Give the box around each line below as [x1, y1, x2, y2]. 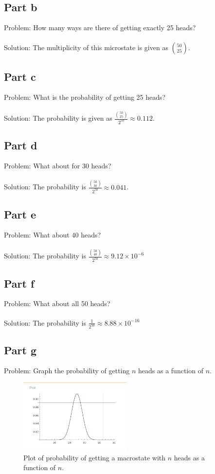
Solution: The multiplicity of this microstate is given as [4, 42, 168, 53]
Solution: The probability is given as [4, 113, 112, 123]
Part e [4, 206, 36, 221]
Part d [4, 138, 37, 153]
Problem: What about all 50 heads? [4, 298, 110, 309]
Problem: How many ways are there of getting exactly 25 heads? [4, 22, 196, 33]
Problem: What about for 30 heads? [4, 161, 111, 171]
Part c [4, 69, 36, 84]
